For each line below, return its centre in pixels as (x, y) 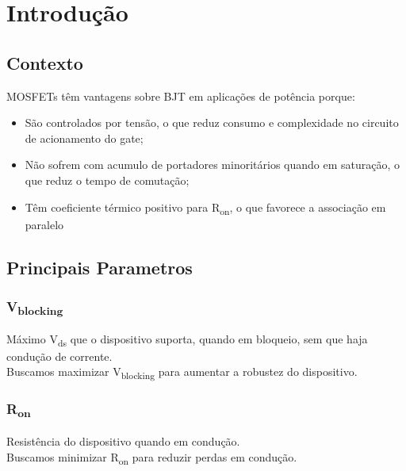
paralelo (44, 224)
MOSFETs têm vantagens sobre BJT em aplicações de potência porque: (181, 96)
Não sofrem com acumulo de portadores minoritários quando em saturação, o (213, 165)
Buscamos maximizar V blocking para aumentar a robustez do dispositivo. (182, 373)
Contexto (45, 62)
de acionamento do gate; (84, 138)
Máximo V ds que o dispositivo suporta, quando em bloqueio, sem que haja (187, 339)
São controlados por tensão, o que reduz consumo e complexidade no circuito (212, 123)
